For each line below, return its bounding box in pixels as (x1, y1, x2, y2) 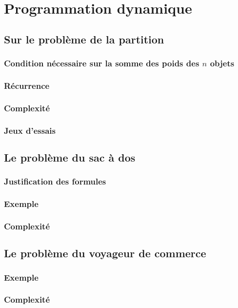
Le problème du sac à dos (4, 149, 136, 164)
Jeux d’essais (4, 124, 56, 136)
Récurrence (4, 79, 50, 91)
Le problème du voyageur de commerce (4, 246, 206, 261)
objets (210, 57, 235, 69)
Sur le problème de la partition (4, 31, 164, 46)
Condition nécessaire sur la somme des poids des (4, 57, 199, 69)
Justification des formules (4, 175, 106, 187)
